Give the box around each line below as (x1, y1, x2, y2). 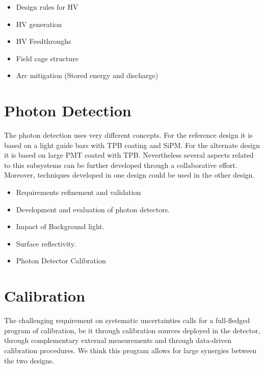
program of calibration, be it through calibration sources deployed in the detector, (4, 325, 260, 335)
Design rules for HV (16, 2, 78, 12)
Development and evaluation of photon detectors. (16, 204, 170, 214)
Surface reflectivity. (16, 238, 76, 249)
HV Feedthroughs (16, 36, 71, 46)
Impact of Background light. (16, 221, 104, 232)
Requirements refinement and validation (16, 187, 141, 198)
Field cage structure (16, 53, 78, 63)
